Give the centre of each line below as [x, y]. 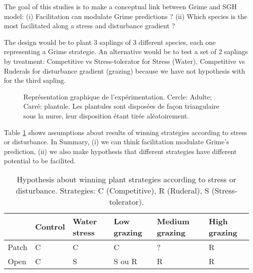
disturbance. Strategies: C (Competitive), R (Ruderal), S [112, 190]
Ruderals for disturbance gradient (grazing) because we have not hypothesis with [125, 70]
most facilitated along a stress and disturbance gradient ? [90, 26]
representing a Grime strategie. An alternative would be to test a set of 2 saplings [126, 51]
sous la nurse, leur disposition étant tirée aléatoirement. [106, 115]
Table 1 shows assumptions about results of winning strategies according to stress [126, 132]
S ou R [126, 261]
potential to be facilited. [40, 161]
